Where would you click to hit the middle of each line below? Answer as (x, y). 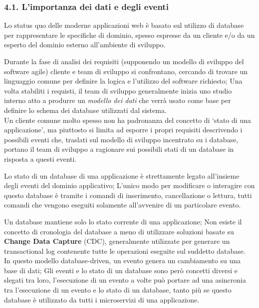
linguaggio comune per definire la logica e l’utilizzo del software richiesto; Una (123, 81)
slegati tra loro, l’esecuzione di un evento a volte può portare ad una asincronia (125, 280)
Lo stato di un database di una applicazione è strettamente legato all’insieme (122, 175)
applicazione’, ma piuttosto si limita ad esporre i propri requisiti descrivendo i (123, 130)
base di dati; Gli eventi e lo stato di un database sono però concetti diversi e (121, 270)
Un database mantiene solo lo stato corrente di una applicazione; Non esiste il (123, 221)
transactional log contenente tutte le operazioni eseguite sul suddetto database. (125, 251)
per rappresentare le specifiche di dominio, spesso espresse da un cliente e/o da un (129, 35)
